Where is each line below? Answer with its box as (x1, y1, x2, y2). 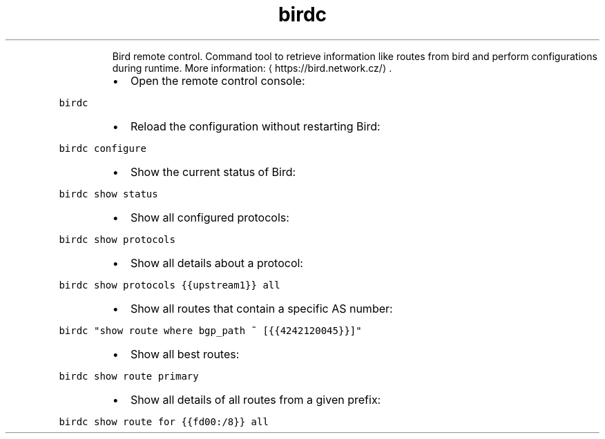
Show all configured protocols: (130, 210, 289, 224)
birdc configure (59, 142, 146, 154)
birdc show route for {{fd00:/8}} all (59, 416, 269, 427)
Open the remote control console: (130, 73, 305, 88)
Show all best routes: (130, 347, 240, 361)
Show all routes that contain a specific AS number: (130, 301, 393, 315)
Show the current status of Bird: (130, 164, 296, 179)
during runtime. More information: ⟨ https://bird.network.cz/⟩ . (112, 61, 392, 74)
